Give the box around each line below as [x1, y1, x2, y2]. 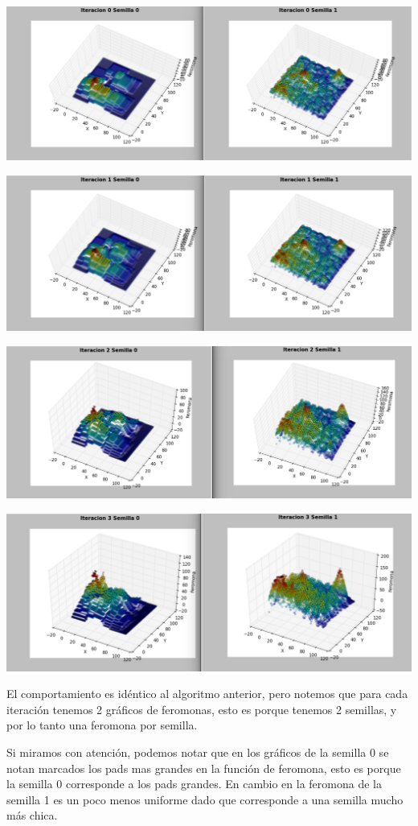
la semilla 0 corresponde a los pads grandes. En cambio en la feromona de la [6, 775, 382, 792]
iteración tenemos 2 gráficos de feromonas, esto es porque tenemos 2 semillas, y [6, 700, 397, 717]
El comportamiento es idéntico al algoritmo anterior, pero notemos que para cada [6, 685, 408, 702]
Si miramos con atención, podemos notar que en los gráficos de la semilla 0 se [6, 743, 389, 760]
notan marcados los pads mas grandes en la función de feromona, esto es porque [6, 759, 401, 776]
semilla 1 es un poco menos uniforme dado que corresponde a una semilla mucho [6, 791, 404, 807]
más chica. [6, 807, 58, 824]
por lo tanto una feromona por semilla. [6, 717, 198, 733]
